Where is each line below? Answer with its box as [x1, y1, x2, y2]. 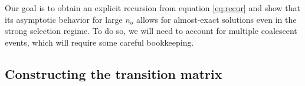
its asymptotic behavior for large [5, 13, 123, 25]
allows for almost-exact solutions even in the [136, 13, 297, 25]
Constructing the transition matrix [5, 64, 222, 82]
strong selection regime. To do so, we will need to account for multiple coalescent [5, 25, 297, 37]
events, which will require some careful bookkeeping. [5, 36, 194, 48]
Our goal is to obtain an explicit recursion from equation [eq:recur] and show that [5, 2, 301, 13]
